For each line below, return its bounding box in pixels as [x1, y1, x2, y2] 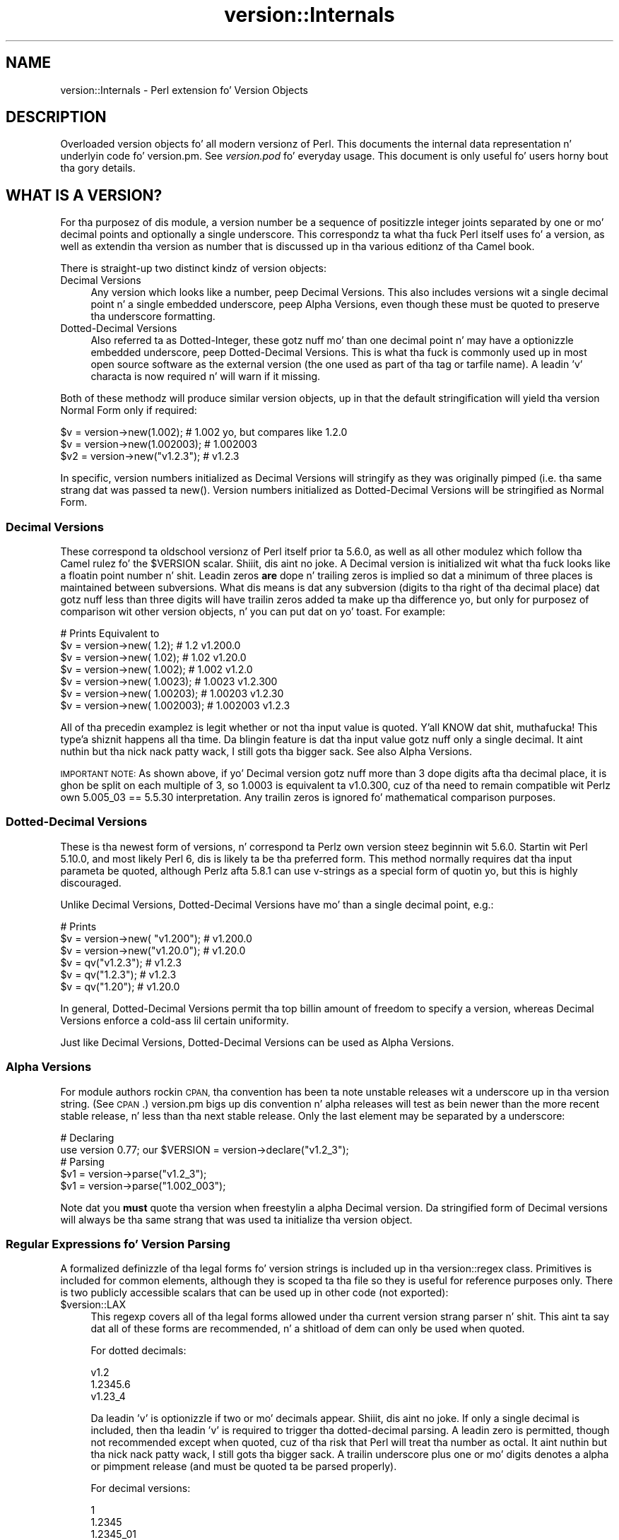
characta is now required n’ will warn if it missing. [90, 370, 321, 383]
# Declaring [60, 1131, 114, 1144]
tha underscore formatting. [90, 310, 216, 323]
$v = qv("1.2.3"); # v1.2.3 [60, 968, 177, 981]
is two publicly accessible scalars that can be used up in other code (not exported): [60, 1286, 449, 1299]
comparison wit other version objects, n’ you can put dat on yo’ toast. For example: [60, 605, 446, 618]
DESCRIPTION [6, 108, 107, 126]
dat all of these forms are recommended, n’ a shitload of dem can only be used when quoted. [90, 1322, 525, 1335]
